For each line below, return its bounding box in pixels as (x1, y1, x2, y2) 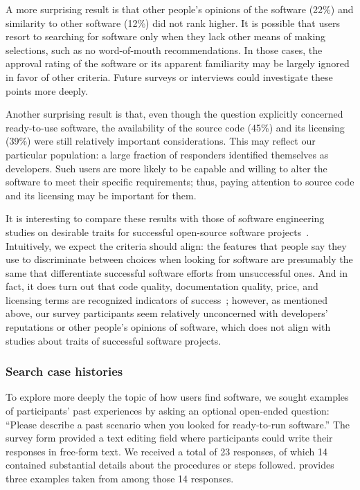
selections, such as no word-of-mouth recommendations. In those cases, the (6, 42, 323, 57)
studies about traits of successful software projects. (6, 333, 222, 347)
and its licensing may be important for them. (6, 188, 197, 202)
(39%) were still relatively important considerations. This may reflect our (6, 134, 316, 148)
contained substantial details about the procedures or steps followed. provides (6, 457, 334, 472)
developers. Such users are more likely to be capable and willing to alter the (6, 161, 327, 175)
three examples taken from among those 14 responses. (6, 471, 234, 486)
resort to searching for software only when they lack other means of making (6, 29, 326, 44)
